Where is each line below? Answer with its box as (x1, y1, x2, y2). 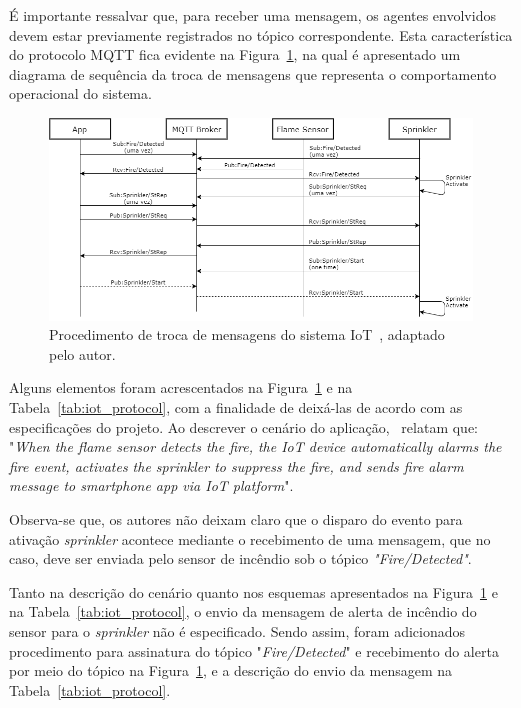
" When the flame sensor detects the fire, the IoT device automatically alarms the (9, 436, 502, 457)
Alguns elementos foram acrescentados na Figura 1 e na (9, 377, 353, 398)
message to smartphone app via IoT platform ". (9, 475, 294, 496)
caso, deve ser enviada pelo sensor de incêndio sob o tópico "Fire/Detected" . (9, 548, 472, 569)
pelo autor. (49, 343, 116, 364)
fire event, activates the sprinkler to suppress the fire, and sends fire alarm (9, 455, 464, 476)
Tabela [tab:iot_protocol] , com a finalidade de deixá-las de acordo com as (9, 396, 463, 417)
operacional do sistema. (9, 83, 152, 104)
